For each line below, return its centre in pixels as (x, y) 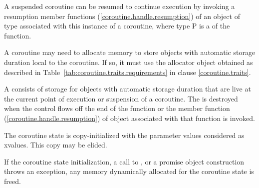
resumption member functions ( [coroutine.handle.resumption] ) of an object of (122, 16)
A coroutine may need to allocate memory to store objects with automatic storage (130, 52)
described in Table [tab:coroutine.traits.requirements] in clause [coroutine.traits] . (128, 72)
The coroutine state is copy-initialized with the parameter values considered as (124, 135)
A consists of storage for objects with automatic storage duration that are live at (128, 89)
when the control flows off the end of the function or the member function (117, 108)
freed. (12, 181)
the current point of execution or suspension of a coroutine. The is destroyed (121, 98)
